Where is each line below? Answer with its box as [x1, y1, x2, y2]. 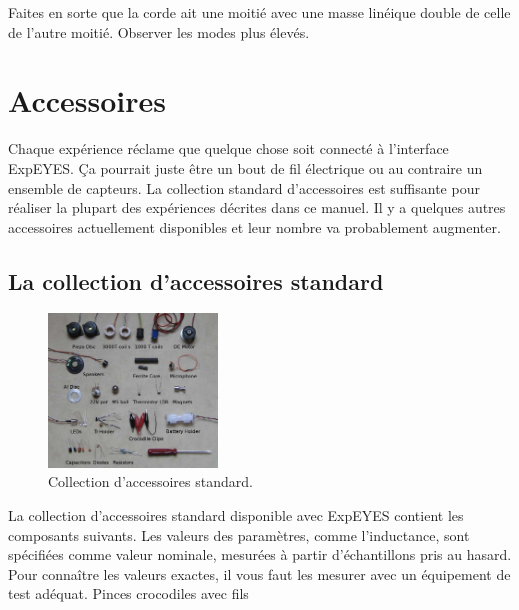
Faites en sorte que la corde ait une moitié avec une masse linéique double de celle [8, 2, 511, 22]
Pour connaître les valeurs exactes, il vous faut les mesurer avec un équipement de [8, 563, 511, 584]
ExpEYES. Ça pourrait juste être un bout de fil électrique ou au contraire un [8, 157, 483, 178]
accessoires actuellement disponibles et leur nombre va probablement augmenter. [8, 216, 501, 237]
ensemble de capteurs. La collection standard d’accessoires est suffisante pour [8, 177, 480, 198]
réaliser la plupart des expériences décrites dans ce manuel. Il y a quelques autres [8, 197, 506, 218]
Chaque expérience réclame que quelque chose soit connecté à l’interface [8, 138, 449, 159]
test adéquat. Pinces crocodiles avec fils [8, 583, 249, 604]
